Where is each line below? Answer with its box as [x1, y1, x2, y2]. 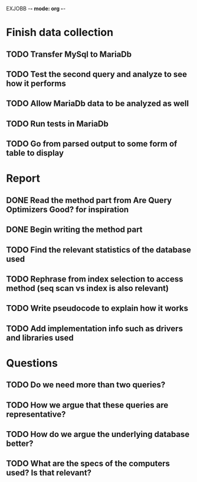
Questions [6, 356, 58, 370]
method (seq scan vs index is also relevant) [6, 283, 169, 293]
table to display [6, 148, 64, 158]
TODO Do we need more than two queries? [6, 380, 166, 390]
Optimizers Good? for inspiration [6, 204, 129, 215]
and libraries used [6, 332, 74, 342]
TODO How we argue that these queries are [6, 400, 169, 410]
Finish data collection [6, 26, 114, 39]
